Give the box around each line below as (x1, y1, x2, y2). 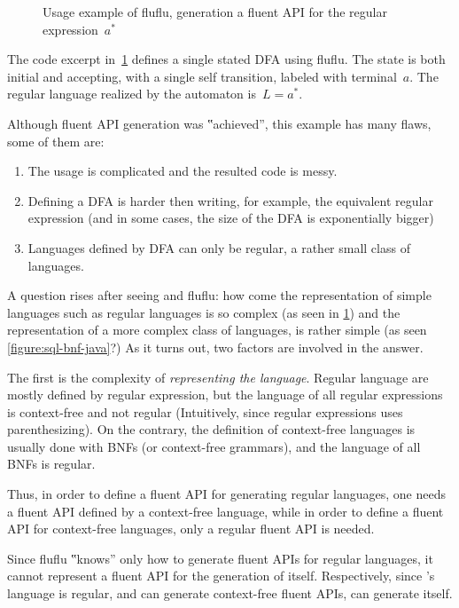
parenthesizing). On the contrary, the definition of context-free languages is (7, 420, 416, 438)
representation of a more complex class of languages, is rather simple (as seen (7, 320, 427, 339)
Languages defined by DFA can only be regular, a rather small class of (27, 238, 410, 257)
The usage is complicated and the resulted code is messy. (27, 162, 338, 180)
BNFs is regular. (7, 454, 96, 473)
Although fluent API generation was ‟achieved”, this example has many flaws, (7, 114, 432, 132)
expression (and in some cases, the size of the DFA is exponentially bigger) (27, 209, 434, 227)
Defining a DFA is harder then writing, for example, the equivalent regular (27, 191, 433, 209)
